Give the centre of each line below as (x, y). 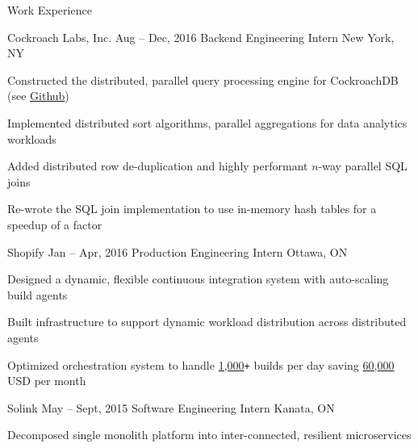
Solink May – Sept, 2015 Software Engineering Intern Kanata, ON (171, 407)
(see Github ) (38, 96)
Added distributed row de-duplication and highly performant (158, 166)
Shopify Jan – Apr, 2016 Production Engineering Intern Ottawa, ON (178, 251)
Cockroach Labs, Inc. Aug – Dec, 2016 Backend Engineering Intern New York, (201, 37)
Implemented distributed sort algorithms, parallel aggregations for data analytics (207, 122)
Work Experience (50, 10)
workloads (32, 138)
